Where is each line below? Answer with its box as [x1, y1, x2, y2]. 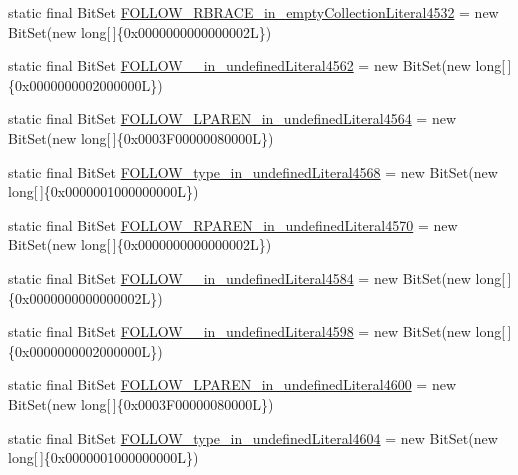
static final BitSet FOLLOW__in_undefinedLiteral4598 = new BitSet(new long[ [8, 321, 506, 342]
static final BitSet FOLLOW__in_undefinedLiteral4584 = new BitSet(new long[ [8, 267, 506, 288]
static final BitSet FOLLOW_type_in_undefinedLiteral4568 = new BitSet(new [8, 161, 498, 182]
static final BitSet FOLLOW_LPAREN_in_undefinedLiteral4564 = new [8, 108, 456, 129]
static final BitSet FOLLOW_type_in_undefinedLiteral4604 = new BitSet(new [8, 427, 498, 448]
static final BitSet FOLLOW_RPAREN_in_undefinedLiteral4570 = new [8, 214, 458, 235]
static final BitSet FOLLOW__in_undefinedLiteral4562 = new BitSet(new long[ [8, 55, 506, 76]
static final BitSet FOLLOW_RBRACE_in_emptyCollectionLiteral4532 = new [8, 2, 499, 22]
